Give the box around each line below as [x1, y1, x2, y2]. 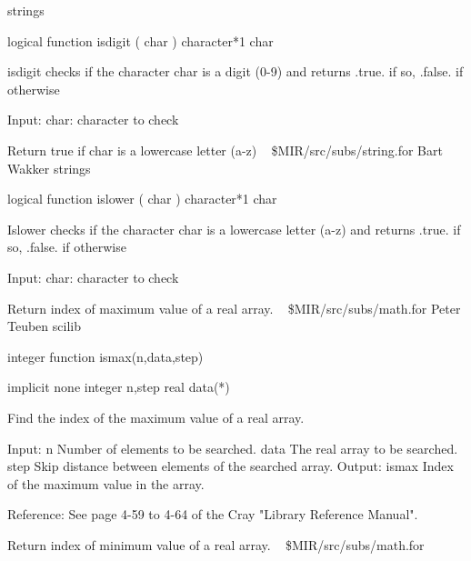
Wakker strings [7, 158, 91, 177]
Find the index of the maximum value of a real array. [7, 407, 305, 426]
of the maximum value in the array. [7, 474, 205, 493]
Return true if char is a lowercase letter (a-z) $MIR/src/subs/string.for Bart [7, 140, 443, 159]
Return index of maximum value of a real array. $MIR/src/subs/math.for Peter [7, 298, 461, 317]
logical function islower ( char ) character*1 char [7, 189, 277, 208]
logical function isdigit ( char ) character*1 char [7, 31, 274, 50]
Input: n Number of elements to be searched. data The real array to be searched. [7, 438, 458, 457]
